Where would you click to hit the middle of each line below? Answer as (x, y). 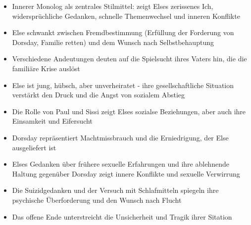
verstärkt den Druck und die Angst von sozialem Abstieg (99, 95)
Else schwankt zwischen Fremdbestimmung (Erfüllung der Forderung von (123, 32)
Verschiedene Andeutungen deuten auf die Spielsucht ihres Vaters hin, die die (129, 59)
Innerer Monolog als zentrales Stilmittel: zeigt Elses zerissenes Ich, (113, 6)
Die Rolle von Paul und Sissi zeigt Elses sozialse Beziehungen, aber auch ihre (129, 111)
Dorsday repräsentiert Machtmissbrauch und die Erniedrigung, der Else (120, 137)
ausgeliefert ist (34, 147)
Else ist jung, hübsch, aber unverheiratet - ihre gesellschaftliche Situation (123, 85)
